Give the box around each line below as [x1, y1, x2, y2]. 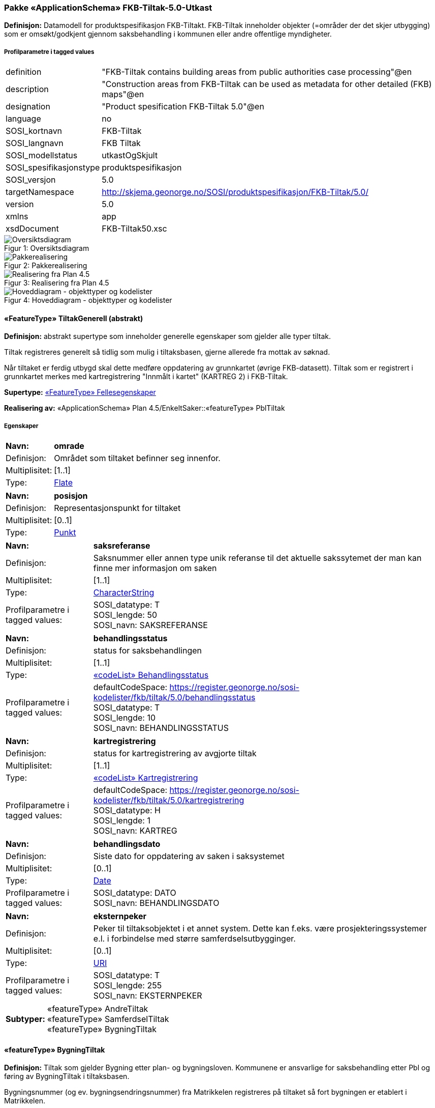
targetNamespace [6, 187, 74, 197]
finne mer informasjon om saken [93, 563, 217, 574]
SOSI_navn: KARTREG [93, 826, 177, 836]
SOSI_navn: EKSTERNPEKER [93, 990, 202, 1001]
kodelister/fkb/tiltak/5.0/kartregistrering [93, 795, 244, 806]
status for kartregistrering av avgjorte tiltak [93, 748, 257, 759]
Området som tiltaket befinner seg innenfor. [54, 453, 221, 464]
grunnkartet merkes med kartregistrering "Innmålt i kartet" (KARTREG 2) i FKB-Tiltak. [4, 372, 288, 381]
